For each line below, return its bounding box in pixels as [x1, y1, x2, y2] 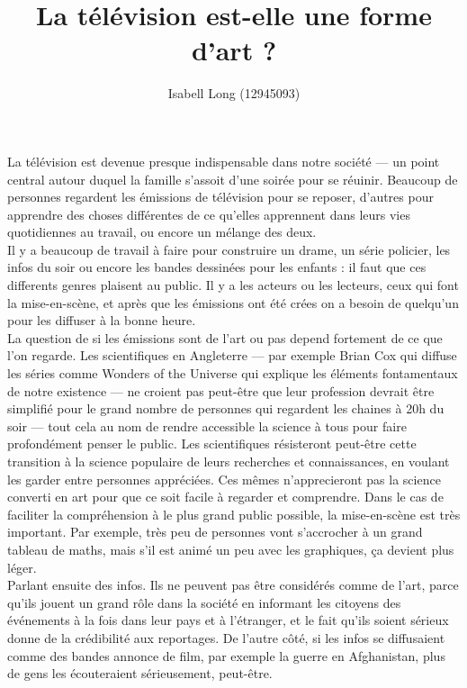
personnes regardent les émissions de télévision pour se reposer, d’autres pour [7, 187, 434, 206]
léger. [7, 557, 37, 576]
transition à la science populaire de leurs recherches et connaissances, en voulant [7, 452, 450, 470]
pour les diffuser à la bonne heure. [7, 311, 196, 330]
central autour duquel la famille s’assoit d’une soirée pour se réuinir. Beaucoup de [7, 169, 458, 188]
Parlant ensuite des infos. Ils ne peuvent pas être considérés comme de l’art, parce [7, 575, 459, 594]
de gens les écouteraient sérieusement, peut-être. [7, 664, 273, 683]
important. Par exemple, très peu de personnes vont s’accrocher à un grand [7, 522, 423, 541]
